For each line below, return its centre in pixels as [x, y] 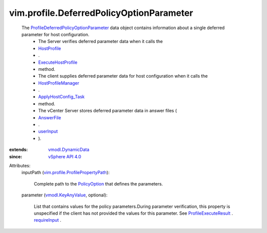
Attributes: [20, 165]
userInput [48, 132]
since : [16, 156]
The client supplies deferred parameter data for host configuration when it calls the [123, 76]
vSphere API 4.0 [65, 156]
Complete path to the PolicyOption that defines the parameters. [98, 184]
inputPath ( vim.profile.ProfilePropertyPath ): [66, 173]
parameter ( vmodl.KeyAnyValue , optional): [65, 195]
